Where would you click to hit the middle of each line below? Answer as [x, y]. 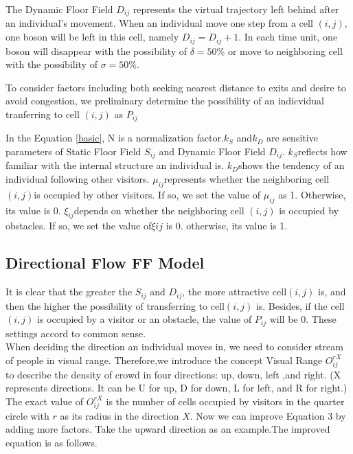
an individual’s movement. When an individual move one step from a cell [159, 23]
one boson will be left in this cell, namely [92, 37]
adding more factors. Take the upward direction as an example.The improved [168, 429]
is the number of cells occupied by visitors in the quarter [225, 401]
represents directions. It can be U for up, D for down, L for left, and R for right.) [176, 388]
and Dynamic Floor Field [212, 151]
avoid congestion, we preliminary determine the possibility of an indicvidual [165, 101]
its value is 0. [33, 210]
